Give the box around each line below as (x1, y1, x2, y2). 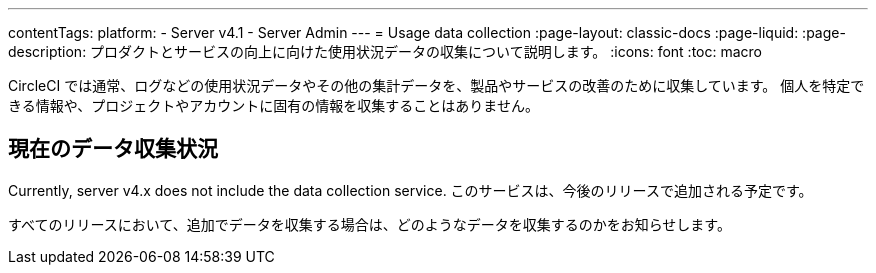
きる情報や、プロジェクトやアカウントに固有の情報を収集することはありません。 (8, 97, 539, 114)
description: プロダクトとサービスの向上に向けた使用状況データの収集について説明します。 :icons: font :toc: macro (8, 43, 763, 60)
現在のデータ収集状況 (8, 136, 218, 162)
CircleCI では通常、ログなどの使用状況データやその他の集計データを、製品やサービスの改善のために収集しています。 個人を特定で (8, 77, 865, 94)
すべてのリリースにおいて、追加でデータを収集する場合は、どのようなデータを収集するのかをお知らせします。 (8, 215, 731, 233)
